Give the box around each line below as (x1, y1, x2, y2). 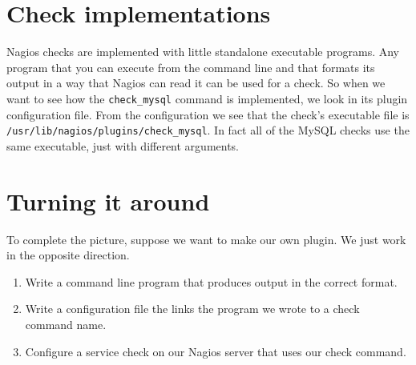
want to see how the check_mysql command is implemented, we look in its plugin (6, 90, 408, 106)
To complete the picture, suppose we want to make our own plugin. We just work (6, 231, 406, 247)
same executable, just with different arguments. (6, 137, 240, 154)
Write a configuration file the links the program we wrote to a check (25, 300, 360, 317)
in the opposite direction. (6, 247, 130, 263)
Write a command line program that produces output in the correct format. (25, 273, 398, 290)
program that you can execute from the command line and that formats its (6, 58, 375, 75)
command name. (25, 315, 107, 332)
